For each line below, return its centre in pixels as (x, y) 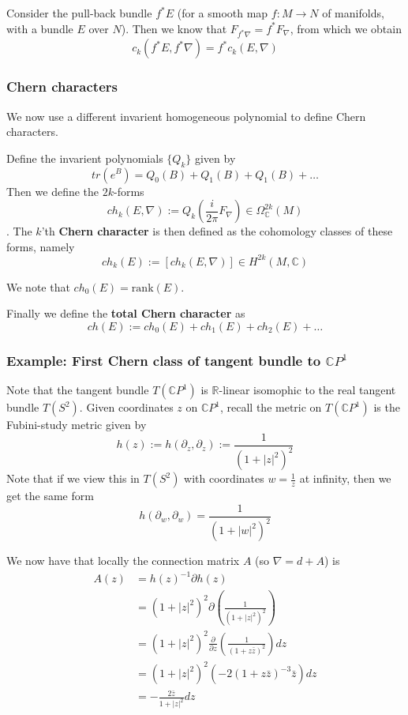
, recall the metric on (271, 407)
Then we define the (53, 191)
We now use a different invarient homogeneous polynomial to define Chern (186, 116)
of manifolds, (353, 13)
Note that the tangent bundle (78, 390)
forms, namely (41, 246)
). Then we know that (174, 28)
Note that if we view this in (73, 478)
